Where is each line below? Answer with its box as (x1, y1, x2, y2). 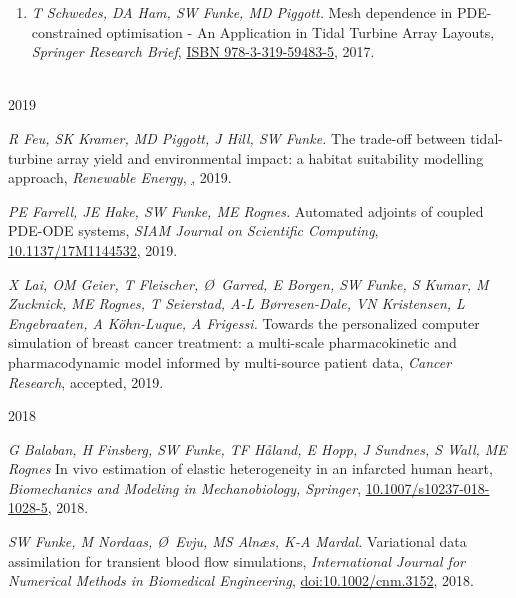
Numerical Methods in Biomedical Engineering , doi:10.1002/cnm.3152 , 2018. (8, 570, 474, 591)
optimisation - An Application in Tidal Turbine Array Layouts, (106, 21, 495, 42)
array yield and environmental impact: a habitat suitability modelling (57, 147, 484, 168)
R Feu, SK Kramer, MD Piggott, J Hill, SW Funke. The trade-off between (8, 127, 466, 148)
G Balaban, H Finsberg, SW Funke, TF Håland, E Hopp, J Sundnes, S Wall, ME (8, 438, 507, 459)
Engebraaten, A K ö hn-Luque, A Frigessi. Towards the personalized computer (8, 312, 480, 333)
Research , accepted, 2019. (8, 371, 164, 392)
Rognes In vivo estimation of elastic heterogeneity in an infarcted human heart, (8, 458, 493, 479)
